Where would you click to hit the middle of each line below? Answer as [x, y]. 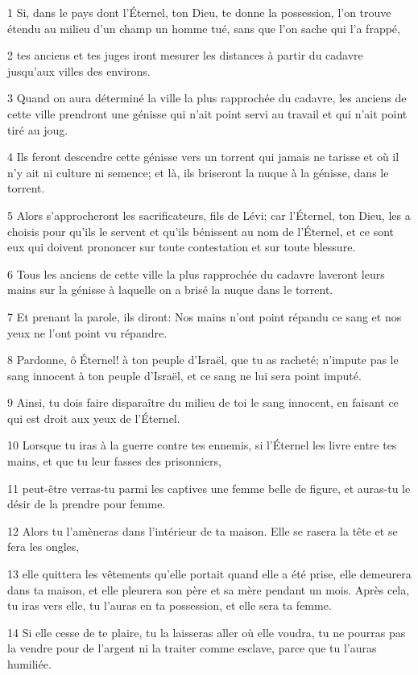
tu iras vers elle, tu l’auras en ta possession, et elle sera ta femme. [170, 605]
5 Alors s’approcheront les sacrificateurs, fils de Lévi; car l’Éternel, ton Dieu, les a [209, 215]
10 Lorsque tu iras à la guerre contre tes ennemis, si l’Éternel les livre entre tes [202, 445]
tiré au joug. [38, 129]
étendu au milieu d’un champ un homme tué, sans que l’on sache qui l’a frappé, [204, 28]
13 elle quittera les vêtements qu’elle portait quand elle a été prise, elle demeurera [209, 574]
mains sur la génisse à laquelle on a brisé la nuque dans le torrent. [170, 290]
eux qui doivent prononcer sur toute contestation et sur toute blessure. [182, 247]
